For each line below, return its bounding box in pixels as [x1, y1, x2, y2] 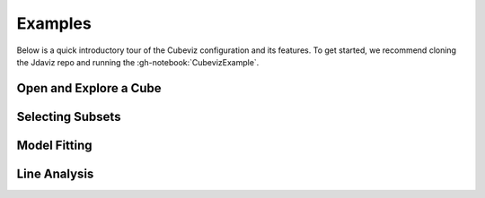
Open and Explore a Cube [16, 81, 162, 96]
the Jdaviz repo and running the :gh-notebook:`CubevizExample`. [16, 56, 260, 67]
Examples [16, 13, 92, 33]
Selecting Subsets [16, 108, 121, 125]
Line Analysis [16, 166, 94, 181]
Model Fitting [16, 137, 93, 152]
